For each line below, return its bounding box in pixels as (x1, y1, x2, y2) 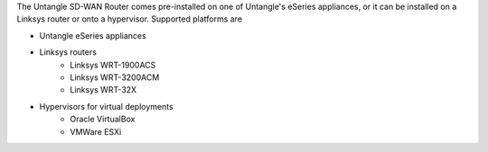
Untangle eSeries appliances (39, 30, 146, 40)
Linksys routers (39, 47, 97, 58)
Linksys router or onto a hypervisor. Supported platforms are (16, 13, 243, 24)
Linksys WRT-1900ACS (70, 59, 156, 70)
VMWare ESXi (70, 126, 122, 137)
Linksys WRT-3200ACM (70, 72, 160, 83)
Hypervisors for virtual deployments (39, 101, 174, 112)
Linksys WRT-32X (70, 85, 137, 95)
